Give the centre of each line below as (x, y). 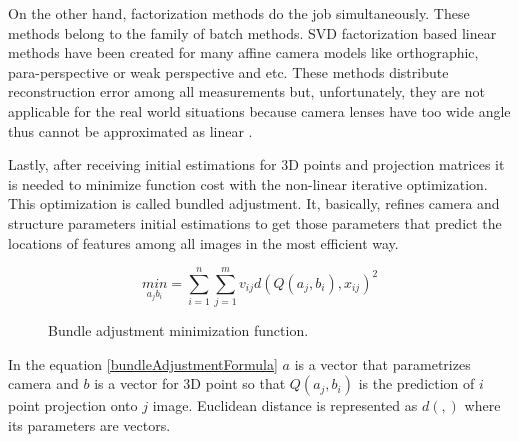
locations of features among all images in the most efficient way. (203, 242)
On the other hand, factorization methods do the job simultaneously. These (239, 13)
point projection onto (73, 405)
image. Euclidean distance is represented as (285, 405)
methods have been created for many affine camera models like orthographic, (243, 52)
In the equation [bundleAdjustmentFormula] (143, 363)
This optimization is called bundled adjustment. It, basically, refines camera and (254, 203)
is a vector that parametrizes (382, 363)
